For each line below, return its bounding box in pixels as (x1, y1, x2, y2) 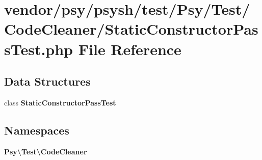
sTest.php (4, 38, 73, 59)
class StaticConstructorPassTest (4, 97, 116, 108)
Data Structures (4, 73, 91, 89)
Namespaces (4, 122, 69, 138)
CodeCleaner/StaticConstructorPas (4, 18, 258, 39)
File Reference (78, 38, 181, 59)
